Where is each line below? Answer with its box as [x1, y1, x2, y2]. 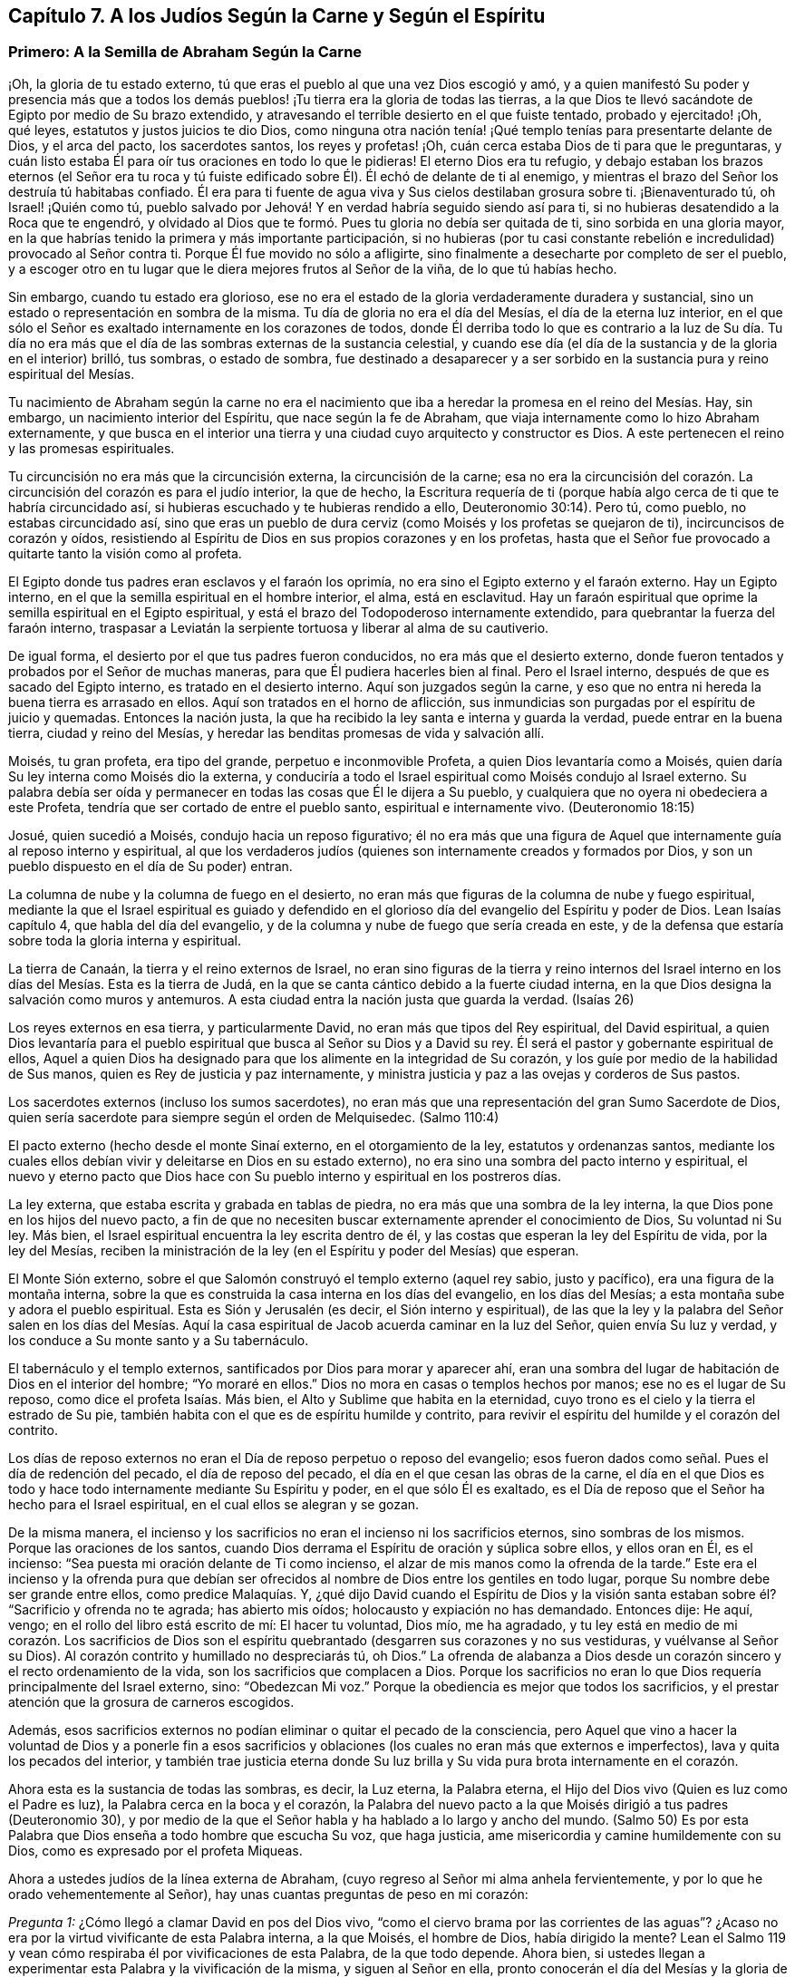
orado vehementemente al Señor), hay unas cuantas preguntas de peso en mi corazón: [8, 1885, 528, 1902]
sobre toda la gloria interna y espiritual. [8, 932, 241, 948]
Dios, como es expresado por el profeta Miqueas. [8, 1842, 303, 1858]
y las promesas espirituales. [8, 440, 175, 456]
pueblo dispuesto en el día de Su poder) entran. [8, 858, 293, 874]
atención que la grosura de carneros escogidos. [8, 1693, 295, 1710]
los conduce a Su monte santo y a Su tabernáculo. [8, 1332, 309, 1348]
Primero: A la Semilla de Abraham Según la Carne [8, 43, 363, 62]
